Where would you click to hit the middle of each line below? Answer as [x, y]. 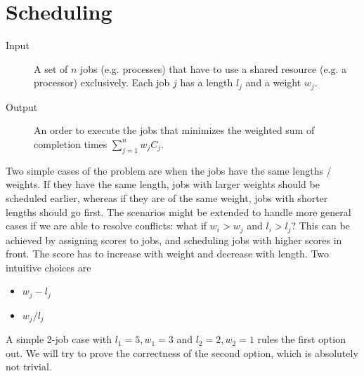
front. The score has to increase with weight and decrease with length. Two [168, 254]
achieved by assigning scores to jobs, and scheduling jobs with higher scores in [174, 240]
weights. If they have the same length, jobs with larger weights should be [163, 184]
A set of [51, 68]
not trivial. [29, 367]
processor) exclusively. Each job [102, 82]
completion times [71, 143]
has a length [207, 82]
